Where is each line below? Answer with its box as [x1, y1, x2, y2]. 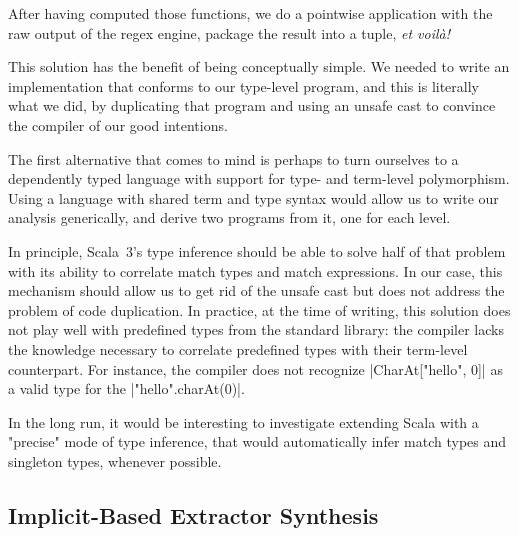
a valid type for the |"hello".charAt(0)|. [8, 378, 245, 399]
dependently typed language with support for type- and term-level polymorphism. [8, 168, 510, 189]
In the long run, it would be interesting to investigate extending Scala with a [8, 411, 479, 432]
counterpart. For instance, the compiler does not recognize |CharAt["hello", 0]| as [8, 358, 503, 379]
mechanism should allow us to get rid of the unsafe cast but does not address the [8, 280, 505, 301]
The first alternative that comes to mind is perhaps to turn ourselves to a [8, 148, 459, 169]
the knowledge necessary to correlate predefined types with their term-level [8, 338, 468, 359]
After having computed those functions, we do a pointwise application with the [8, 3, 493, 23]
